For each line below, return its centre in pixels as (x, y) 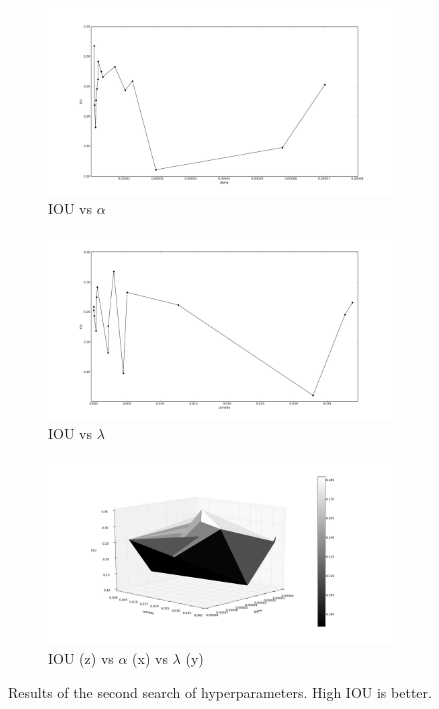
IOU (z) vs (81, 658)
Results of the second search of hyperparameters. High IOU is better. (220, 691)
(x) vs (150, 658)
